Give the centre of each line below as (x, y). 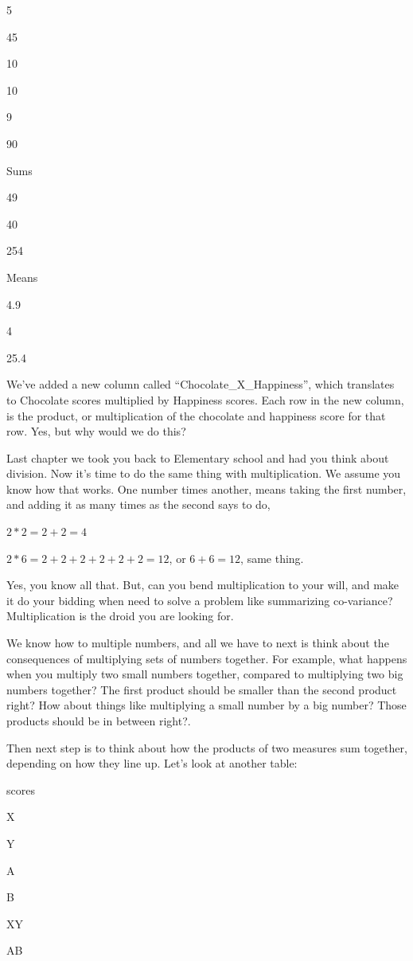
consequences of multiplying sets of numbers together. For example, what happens (207, 658)
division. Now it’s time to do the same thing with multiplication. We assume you (204, 473)
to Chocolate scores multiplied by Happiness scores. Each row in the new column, (205, 399)
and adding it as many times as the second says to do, (138, 504)
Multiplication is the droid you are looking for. (120, 616)
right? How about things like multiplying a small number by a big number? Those (206, 705)
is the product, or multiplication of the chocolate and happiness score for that (196, 415)
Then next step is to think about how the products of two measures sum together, (207, 747)
